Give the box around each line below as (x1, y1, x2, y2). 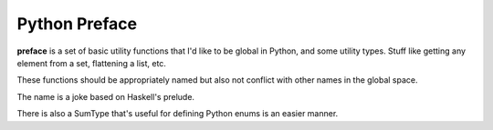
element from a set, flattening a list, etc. (16, 57, 166, 68)
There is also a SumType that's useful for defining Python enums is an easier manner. (16, 108, 339, 119)
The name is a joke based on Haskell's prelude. (16, 91, 195, 102)
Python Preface (16, 14, 138, 34)
